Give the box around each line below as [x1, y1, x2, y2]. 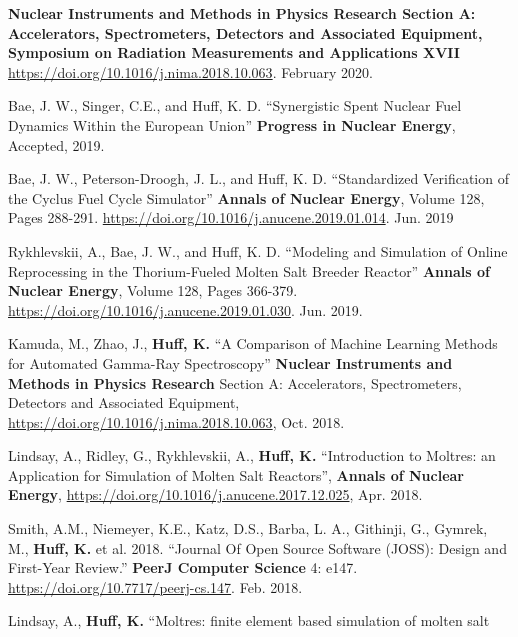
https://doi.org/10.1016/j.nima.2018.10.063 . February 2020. [8, 61, 373, 82]
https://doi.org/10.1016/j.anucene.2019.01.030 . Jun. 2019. [8, 299, 363, 320]
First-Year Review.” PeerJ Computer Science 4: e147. [8, 557, 358, 578]
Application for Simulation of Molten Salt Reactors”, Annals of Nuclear [8, 464, 465, 485]
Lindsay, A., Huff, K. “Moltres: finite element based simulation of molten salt [8, 610, 490, 631]
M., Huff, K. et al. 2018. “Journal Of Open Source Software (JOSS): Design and [8, 537, 507, 558]
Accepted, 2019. [8, 134, 105, 155]
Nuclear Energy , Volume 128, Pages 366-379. [8, 280, 298, 301]
